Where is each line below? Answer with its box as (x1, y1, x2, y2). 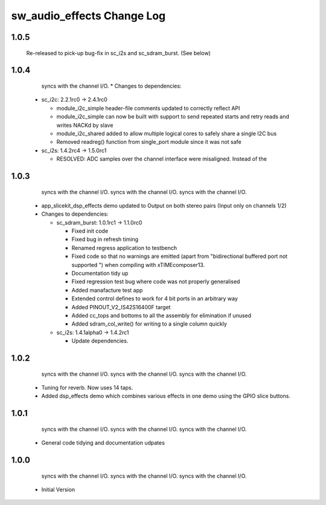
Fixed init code (71, 227, 109, 235)
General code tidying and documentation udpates (41, 439, 165, 446)
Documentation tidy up (71, 269, 129, 277)
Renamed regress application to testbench (71, 244, 177, 251)
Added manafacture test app (71, 286, 143, 294)
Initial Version (41, 486, 75, 493)
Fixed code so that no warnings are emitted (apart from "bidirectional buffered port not (71, 252, 288, 260)
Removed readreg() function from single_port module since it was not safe (56, 138, 241, 146)
